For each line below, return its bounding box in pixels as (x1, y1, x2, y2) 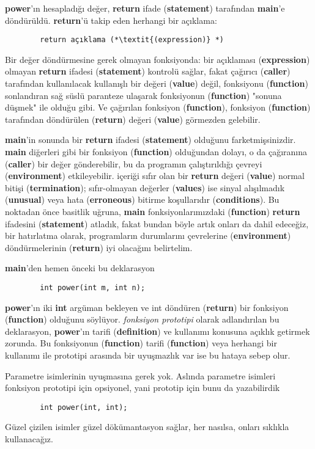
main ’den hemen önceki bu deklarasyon (5, 261, 155, 274)
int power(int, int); (40, 403, 128, 412)
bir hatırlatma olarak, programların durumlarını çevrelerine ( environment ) (5, 229, 291, 242)
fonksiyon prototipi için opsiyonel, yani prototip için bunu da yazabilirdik (5, 381, 280, 394)
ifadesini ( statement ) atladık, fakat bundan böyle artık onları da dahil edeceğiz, (5, 217, 309, 230)
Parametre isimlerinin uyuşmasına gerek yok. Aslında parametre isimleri (5, 369, 276, 382)
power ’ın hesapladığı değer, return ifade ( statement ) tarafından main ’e (5, 2, 285, 14)
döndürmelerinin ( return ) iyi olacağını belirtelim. (5, 241, 193, 254)
